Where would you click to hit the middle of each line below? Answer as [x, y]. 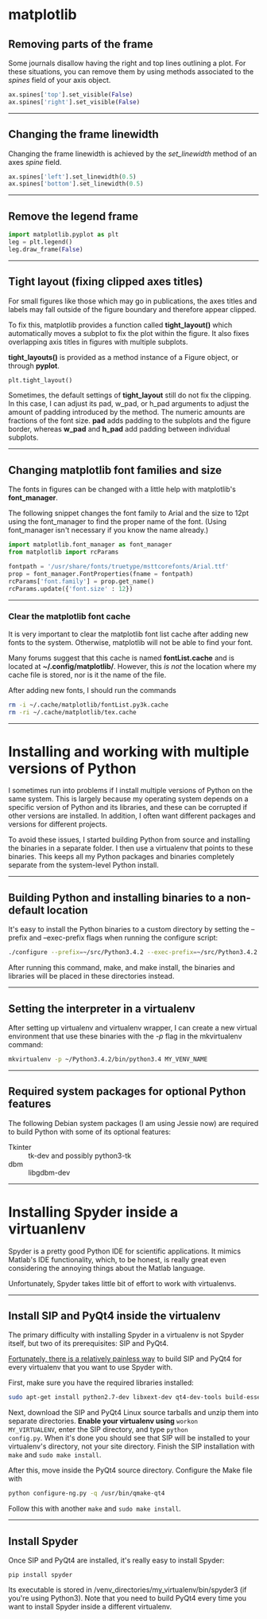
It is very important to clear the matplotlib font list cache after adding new [128, 634]
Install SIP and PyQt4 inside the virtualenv [114, 1316]
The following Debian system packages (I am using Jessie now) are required [133, 1123]
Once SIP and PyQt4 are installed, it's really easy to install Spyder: [116, 1560]
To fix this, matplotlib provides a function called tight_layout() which [120, 325]
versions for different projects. [58, 824]
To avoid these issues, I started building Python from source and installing [129, 840]
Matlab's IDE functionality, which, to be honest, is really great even [117, 1259]
